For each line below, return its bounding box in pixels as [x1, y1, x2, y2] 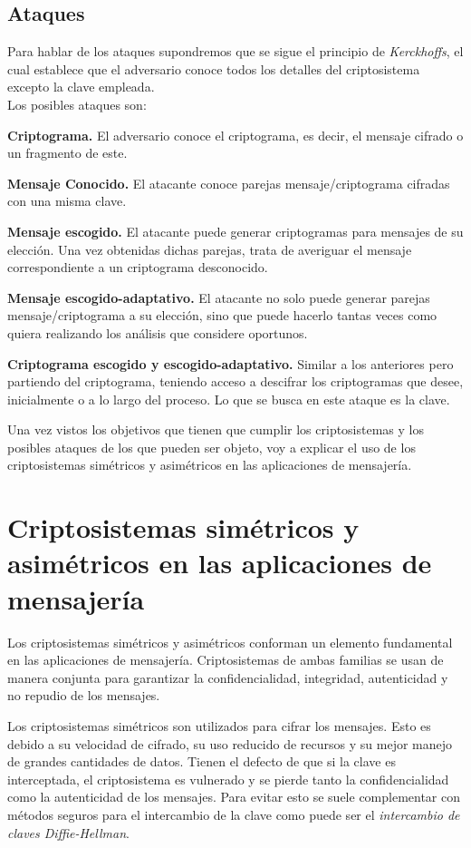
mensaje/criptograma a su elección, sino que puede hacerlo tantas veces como [7, 306, 437, 325]
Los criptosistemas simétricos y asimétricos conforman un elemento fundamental [7, 632, 453, 651]
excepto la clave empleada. [7, 77, 155, 96]
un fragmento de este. [7, 143, 128, 162]
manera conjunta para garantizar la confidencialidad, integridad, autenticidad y [7, 668, 448, 687]
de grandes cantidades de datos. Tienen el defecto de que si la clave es [7, 752, 396, 771]
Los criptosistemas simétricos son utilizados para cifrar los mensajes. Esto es [7, 716, 431, 735]
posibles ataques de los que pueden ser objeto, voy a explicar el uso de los [7, 437, 416, 456]
